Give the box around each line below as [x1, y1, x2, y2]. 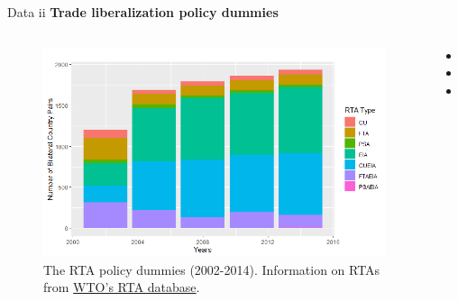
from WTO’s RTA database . [43, 278, 200, 296]
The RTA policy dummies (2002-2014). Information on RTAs [43, 260, 380, 278]
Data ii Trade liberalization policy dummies [7, 3, 279, 21]
